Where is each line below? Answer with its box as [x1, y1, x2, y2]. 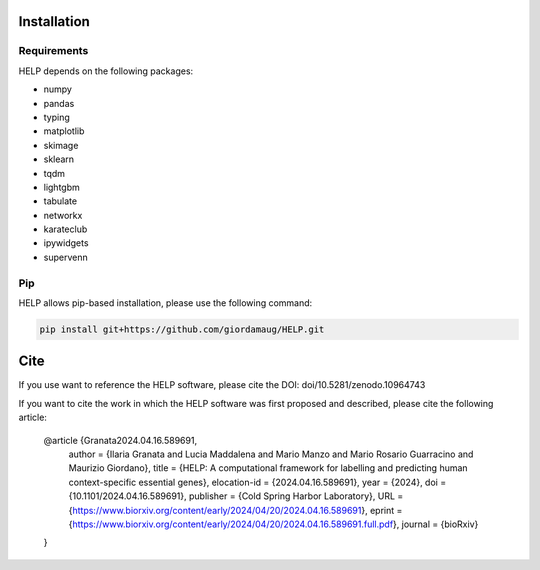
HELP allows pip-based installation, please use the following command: [18, 296, 313, 309]
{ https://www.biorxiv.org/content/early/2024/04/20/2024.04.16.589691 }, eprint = [68, 504, 403, 516]
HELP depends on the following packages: [18, 65, 194, 77]
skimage [43, 139, 79, 151]
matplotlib [43, 125, 85, 137]
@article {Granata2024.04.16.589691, [43, 434, 198, 446]
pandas [43, 97, 75, 109]
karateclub [43, 223, 88, 235]
